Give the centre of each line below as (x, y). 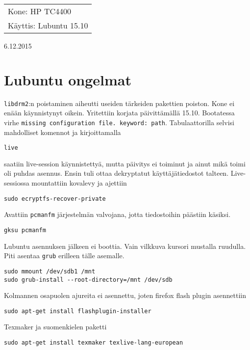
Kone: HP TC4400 (40, 11)
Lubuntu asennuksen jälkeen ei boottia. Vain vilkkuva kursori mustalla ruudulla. (125, 246)
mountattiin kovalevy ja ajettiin (79, 183)
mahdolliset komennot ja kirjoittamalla (62, 132)
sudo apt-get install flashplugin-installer (78, 311)
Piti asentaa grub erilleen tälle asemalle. (64, 256)
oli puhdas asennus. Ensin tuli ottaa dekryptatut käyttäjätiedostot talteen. (116, 173)
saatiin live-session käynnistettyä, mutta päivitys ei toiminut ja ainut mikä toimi (125, 163)
